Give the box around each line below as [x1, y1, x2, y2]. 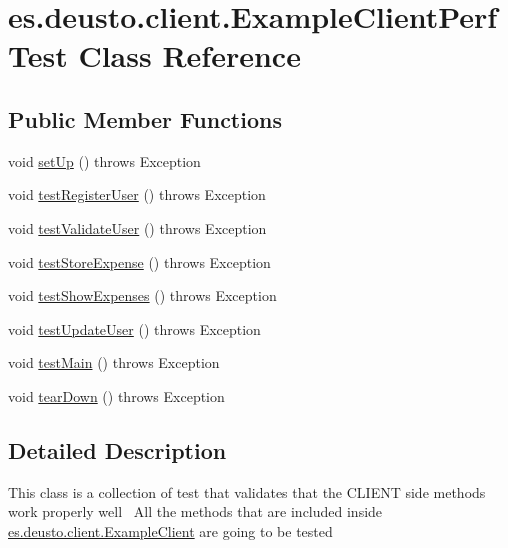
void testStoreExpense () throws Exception [8, 251, 271, 272]
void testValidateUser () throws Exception [8, 217, 267, 238]
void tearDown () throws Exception [8, 385, 225, 406]
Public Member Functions [8, 103, 282, 134]
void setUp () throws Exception [8, 150, 201, 171]
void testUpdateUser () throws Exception [8, 318, 261, 339]
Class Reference [78, 35, 301, 76]
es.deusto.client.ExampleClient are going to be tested [8, 520, 333, 541]
